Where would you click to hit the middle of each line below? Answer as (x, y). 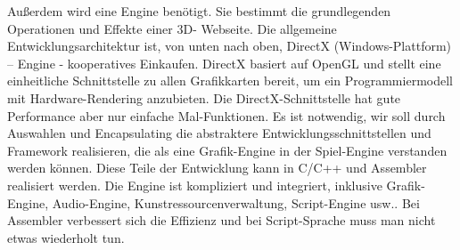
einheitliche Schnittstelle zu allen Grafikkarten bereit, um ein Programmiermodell (230, 81)
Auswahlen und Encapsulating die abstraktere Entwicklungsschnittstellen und (219, 133)
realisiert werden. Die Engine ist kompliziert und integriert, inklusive (195, 185)
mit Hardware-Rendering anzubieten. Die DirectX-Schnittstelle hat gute (204, 97)
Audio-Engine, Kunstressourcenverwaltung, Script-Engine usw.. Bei (236, 202)
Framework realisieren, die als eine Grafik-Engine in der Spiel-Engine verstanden (227, 150)
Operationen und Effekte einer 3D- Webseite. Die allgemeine (172, 28)
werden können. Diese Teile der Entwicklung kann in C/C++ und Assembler (217, 168)
